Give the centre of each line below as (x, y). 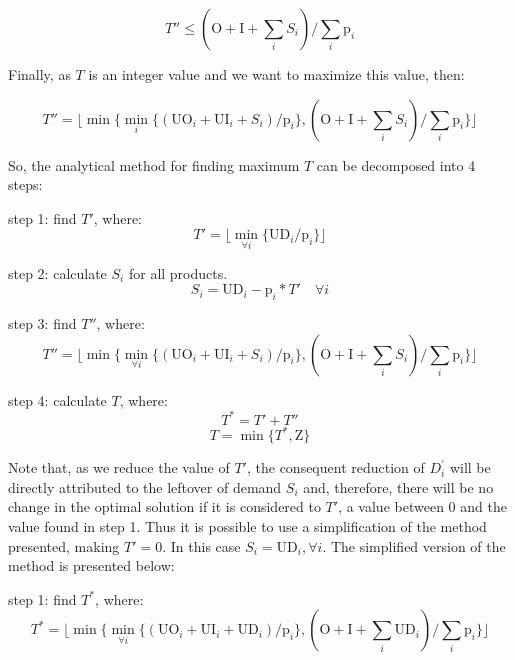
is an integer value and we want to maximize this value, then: (276, 74)
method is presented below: (91, 565)
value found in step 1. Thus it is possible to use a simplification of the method (247, 525)
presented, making (64, 545)
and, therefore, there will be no (398, 486)
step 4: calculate (57, 399)
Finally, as (39, 74)
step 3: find (42, 322)
